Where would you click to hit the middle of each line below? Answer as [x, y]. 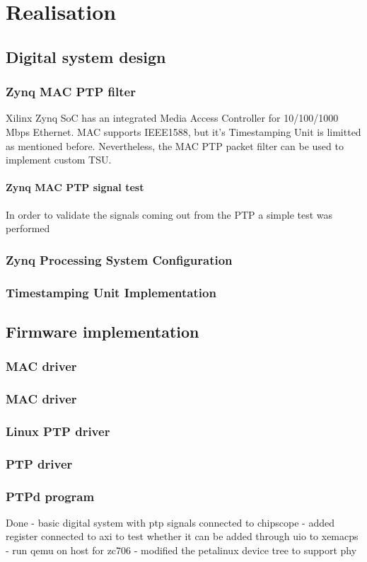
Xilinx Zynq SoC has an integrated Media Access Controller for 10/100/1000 [172, 118]
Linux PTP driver [58, 431]
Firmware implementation [103, 331]
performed [28, 228]
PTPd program [50, 496]
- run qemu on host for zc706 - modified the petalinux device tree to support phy [181, 550]
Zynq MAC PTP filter [71, 92]
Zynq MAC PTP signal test [75, 187]
